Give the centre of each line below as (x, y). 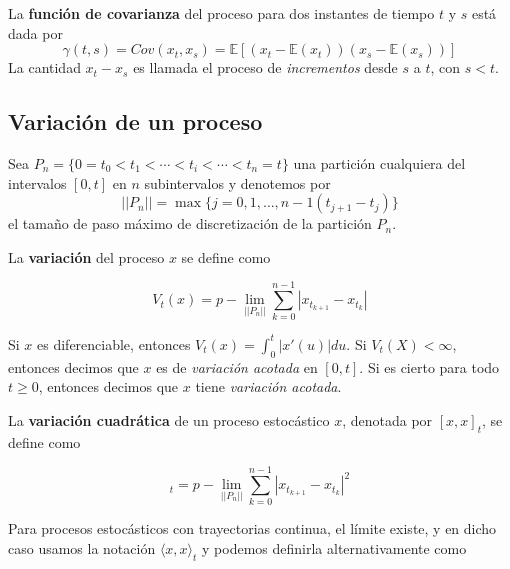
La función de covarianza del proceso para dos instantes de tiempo (221, 13)
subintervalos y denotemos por (237, 182)
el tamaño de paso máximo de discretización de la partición (190, 223)
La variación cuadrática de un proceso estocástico (169, 419)
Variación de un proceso (135, 121)
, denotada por (387, 419)
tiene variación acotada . (268, 386)
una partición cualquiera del (379, 162)
